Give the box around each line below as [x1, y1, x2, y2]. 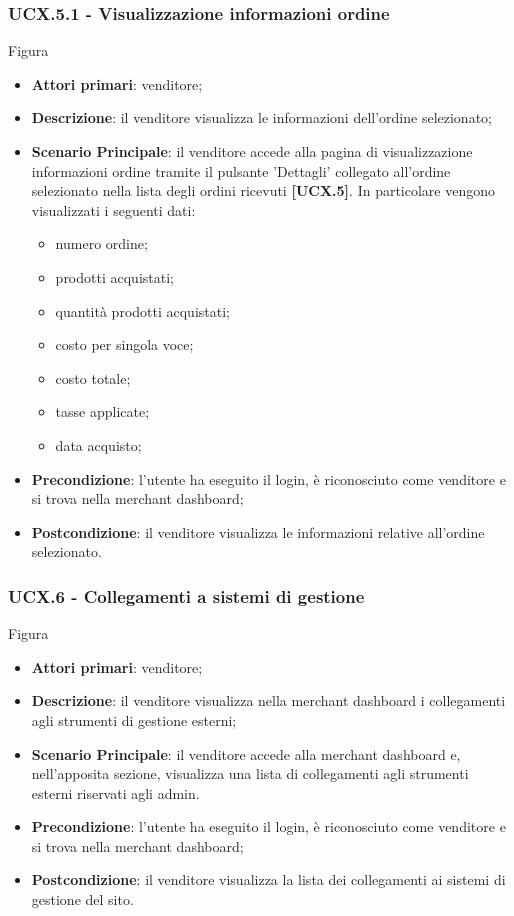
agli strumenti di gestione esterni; [31, 709, 237, 730]
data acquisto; [55, 434, 142, 455]
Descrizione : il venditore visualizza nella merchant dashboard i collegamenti [31, 690, 506, 711]
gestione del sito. [31, 889, 134, 910]
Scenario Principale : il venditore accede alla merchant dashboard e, [31, 743, 461, 764]
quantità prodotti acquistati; [55, 300, 230, 321]
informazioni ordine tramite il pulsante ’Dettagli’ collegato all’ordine [31, 160, 451, 181]
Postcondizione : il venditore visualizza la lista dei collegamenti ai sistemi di [31, 869, 506, 890]
